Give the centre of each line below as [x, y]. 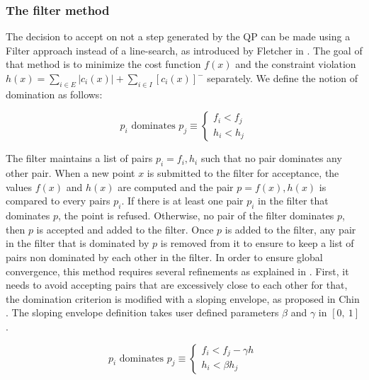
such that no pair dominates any [271, 158]
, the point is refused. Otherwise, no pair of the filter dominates [196, 215]
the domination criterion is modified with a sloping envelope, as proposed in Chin [183, 298]
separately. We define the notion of [283, 78]
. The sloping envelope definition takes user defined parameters [142, 312]
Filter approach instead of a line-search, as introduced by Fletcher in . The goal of [184, 50]
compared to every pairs [58, 201]
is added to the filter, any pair [290, 229]
